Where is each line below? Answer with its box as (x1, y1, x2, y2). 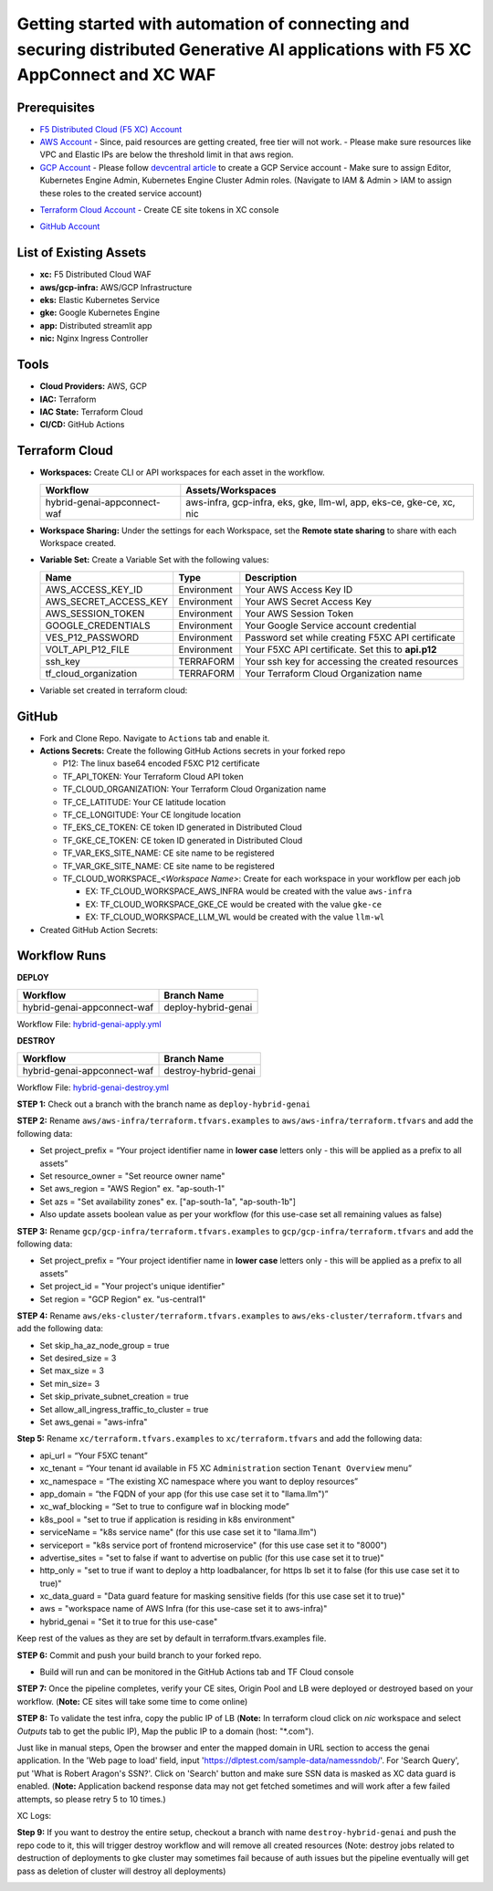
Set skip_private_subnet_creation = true (39, 1391, 189, 1402)
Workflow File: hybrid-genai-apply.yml (16, 1018, 162, 1029)
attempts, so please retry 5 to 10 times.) (16, 1793, 166, 1804)
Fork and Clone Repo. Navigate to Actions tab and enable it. (39, 732, 270, 743)
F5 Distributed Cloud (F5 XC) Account (39, 123, 183, 134)
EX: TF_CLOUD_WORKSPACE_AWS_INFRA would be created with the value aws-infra (85, 886, 413, 897)
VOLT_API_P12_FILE (45, 643, 130, 656)
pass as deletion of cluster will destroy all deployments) (16, 1865, 226, 1876)
